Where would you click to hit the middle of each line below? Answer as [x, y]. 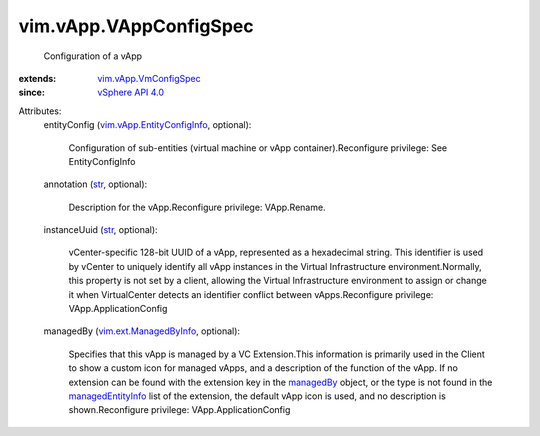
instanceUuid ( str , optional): [101, 230]
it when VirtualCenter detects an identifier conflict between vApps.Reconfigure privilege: [251, 294]
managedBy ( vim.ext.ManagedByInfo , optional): [141, 331]
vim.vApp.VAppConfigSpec [136, 26]
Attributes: [40, 111]
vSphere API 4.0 [131, 92]
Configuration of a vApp [93, 56]
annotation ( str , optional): [95, 184]
